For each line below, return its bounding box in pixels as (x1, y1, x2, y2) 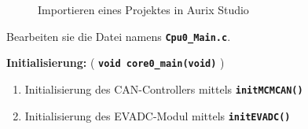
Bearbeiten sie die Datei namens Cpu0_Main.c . (6, 28, 231, 44)
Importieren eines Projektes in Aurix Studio (38, 2, 249, 17)
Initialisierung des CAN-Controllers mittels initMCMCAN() (24, 80, 303, 97)
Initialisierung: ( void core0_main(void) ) (6, 54, 225, 71)
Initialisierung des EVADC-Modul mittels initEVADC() (24, 107, 291, 123)
